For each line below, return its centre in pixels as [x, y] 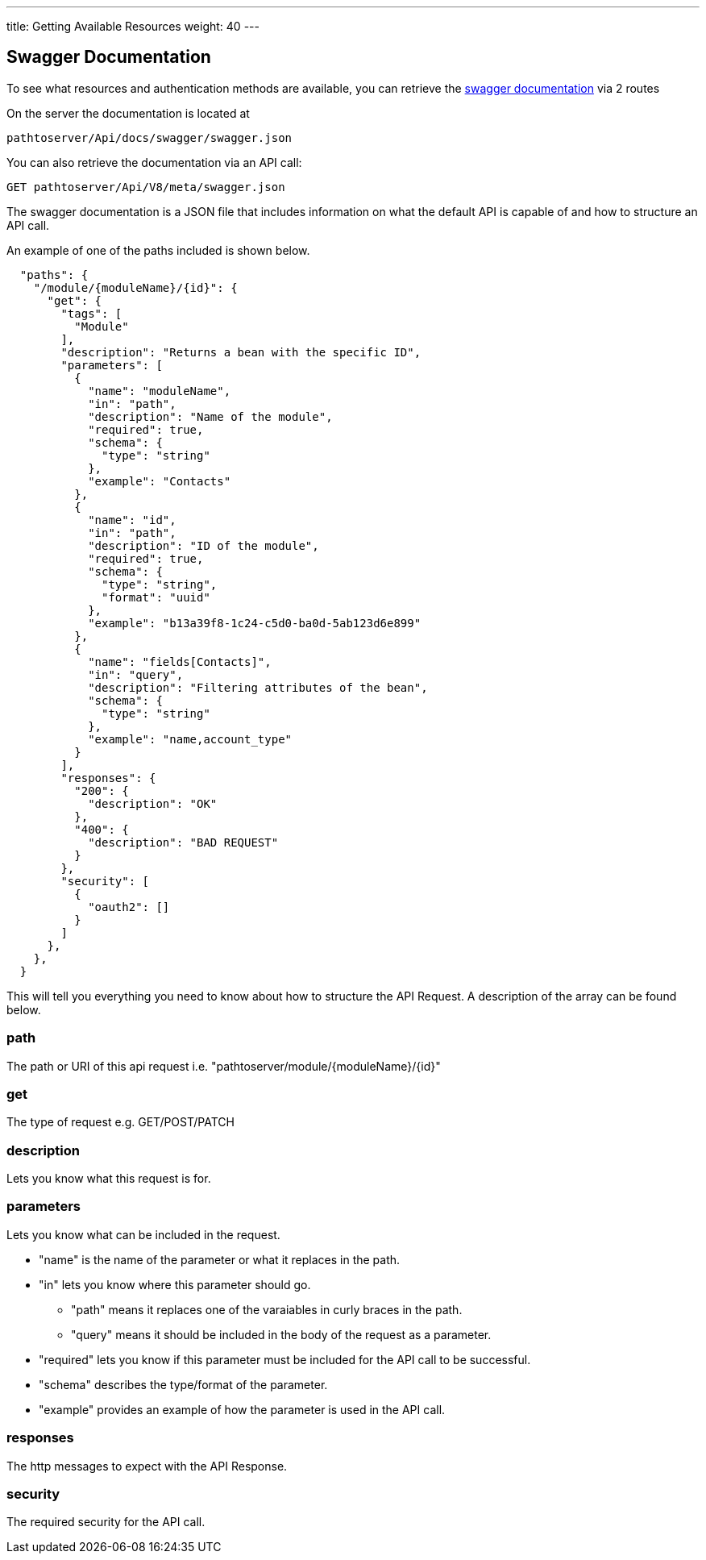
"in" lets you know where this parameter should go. [175, 1284]
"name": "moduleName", [160, 391]
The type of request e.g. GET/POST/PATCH [120, 1122]
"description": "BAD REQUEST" [183, 842]
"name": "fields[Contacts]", [180, 661]
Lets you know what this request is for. [109, 1179]
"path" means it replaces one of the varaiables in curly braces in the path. [267, 1309]
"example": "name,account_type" [190, 739]
